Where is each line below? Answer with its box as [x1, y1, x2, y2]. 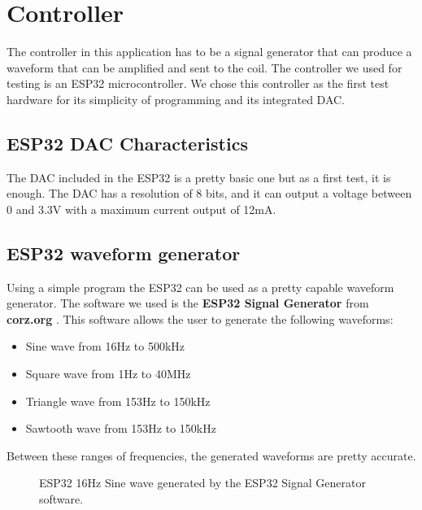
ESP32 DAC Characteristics [7, 130, 248, 155]
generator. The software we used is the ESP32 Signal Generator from [7, 294, 369, 312]
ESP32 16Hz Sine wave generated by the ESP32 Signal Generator [39, 474, 366, 491]
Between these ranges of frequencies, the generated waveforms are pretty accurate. [7, 447, 416, 464]
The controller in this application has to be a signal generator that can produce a [7, 43, 412, 60]
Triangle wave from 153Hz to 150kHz [25, 392, 211, 409]
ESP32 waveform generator [7, 240, 241, 265]
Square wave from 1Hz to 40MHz [25, 365, 191, 382]
